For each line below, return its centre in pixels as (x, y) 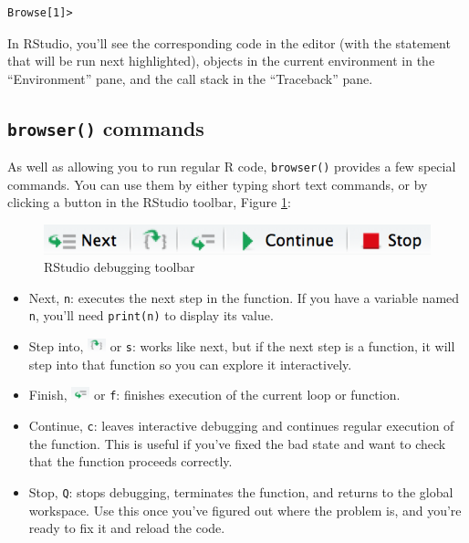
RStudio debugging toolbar (120, 267)
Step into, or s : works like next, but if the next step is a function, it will (242, 346)
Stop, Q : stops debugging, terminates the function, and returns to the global (241, 491)
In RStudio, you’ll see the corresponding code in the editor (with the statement (229, 42)
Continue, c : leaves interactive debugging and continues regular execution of (241, 426)
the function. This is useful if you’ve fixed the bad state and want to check (237, 443)
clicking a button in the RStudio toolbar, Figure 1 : (149, 202)
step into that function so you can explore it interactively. (190, 364)
